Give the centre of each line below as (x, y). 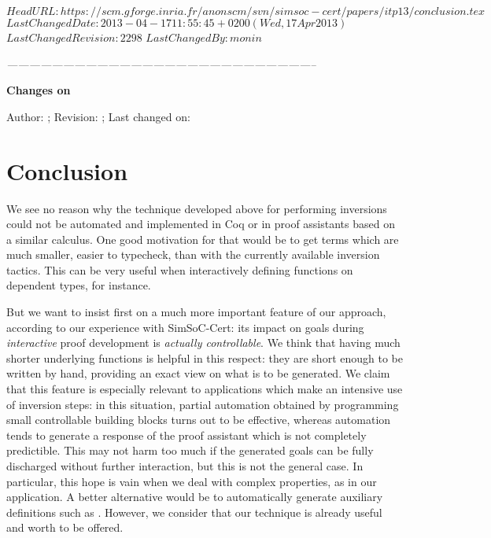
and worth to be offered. (65, 527)
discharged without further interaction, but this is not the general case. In (185, 466)
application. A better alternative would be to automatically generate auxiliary (195, 497)
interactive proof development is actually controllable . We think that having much (203, 343)
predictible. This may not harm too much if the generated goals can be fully (190, 450)
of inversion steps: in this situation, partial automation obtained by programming (203, 404)
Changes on (39, 90)
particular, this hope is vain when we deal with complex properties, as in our (192, 481)
